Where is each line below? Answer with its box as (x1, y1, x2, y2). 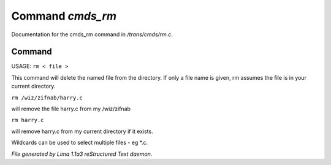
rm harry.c (11, 117, 44, 124)
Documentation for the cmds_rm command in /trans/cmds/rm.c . (11, 31, 173, 38)
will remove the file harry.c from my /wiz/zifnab (11, 105, 131, 113)
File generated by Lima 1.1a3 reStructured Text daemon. (11, 150, 153, 158)
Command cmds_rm (11, 9, 116, 23)
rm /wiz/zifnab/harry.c (11, 94, 83, 101)
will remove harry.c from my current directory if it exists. (11, 128, 153, 135)
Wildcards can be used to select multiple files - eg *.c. (11, 139, 148, 147)
